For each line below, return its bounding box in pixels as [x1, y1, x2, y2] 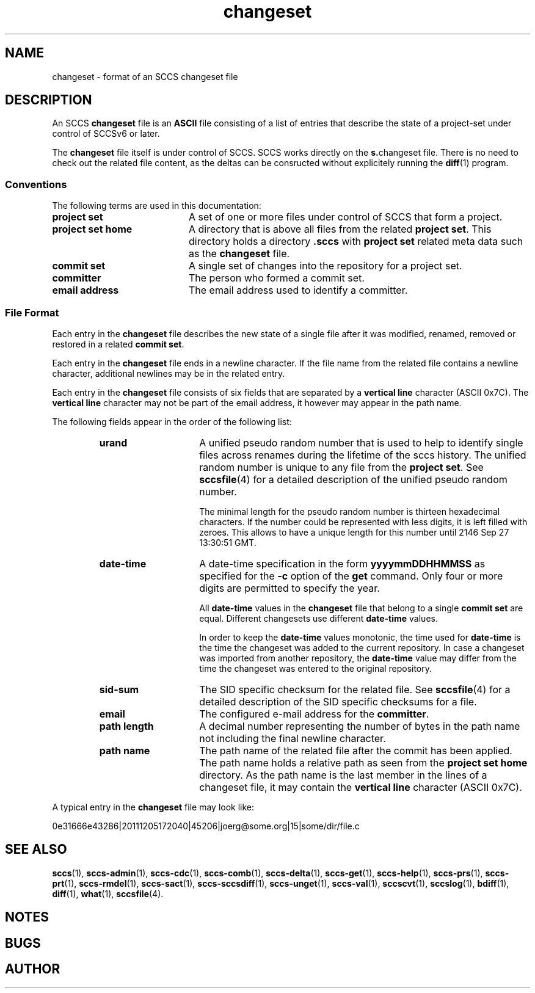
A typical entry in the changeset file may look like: [52, 801, 255, 812]
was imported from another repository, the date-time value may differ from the [199, 652, 517, 663]
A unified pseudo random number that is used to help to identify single [199, 436, 523, 449]
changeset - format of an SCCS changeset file [52, 71, 238, 82]
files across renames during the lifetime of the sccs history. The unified [199, 448, 526, 461]
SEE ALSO [5, 842, 67, 857]
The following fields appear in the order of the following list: [52, 416, 292, 427]
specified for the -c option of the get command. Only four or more [199, 569, 503, 582]
